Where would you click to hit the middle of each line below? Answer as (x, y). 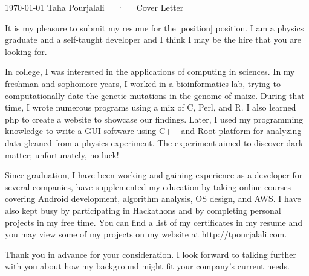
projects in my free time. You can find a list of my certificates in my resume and (154, 222)
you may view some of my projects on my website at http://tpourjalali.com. (146, 234)
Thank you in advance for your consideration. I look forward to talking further (151, 254)
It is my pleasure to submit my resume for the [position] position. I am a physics (154, 27)
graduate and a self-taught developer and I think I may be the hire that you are (153, 40)
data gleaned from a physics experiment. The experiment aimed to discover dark (154, 142)
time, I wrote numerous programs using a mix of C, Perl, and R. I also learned (151, 107)
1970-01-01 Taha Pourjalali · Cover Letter (94, 7)
